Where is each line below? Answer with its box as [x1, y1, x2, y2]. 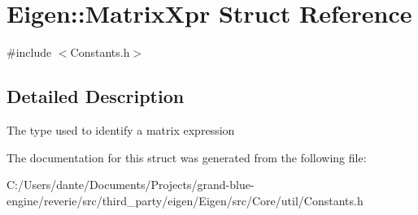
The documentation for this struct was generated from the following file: [7, 148, 367, 166]
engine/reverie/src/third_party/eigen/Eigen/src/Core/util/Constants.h [7, 191, 364, 209]
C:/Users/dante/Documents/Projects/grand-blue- [7, 176, 255, 193]
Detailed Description [7, 84, 185, 109]
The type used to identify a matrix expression [7, 121, 235, 138]
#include [7, 44, 52, 61]
